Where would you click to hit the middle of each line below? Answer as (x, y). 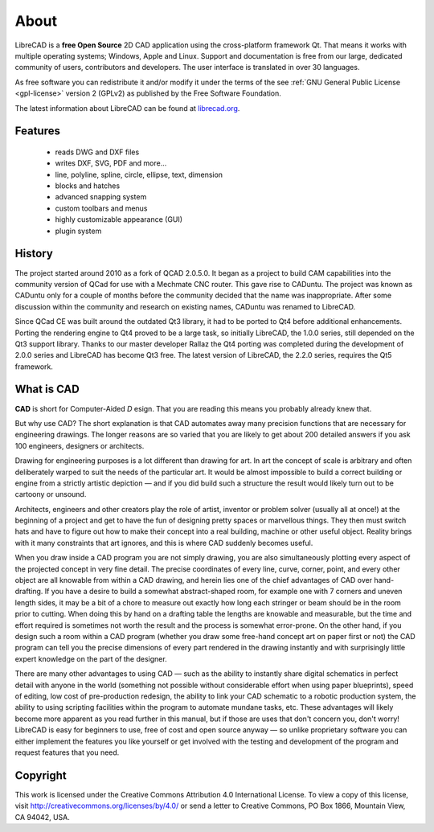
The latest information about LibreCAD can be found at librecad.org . (127, 108)
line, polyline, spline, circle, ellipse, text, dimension (139, 174)
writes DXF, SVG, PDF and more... (111, 163)
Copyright (41, 775)
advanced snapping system (101, 197)
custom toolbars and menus (101, 208)
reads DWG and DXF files (97, 152)
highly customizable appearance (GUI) (119, 219)
